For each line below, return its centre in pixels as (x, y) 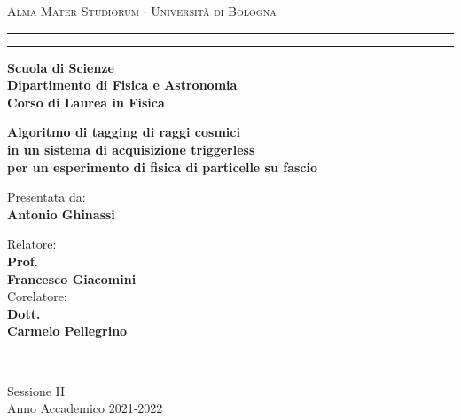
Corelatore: (37, 296)
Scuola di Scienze (61, 67)
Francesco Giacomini (72, 278)
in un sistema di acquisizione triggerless (131, 149)
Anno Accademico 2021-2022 (85, 408)
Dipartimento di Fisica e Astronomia (122, 85)
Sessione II (36, 390)
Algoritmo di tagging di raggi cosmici (124, 132)
